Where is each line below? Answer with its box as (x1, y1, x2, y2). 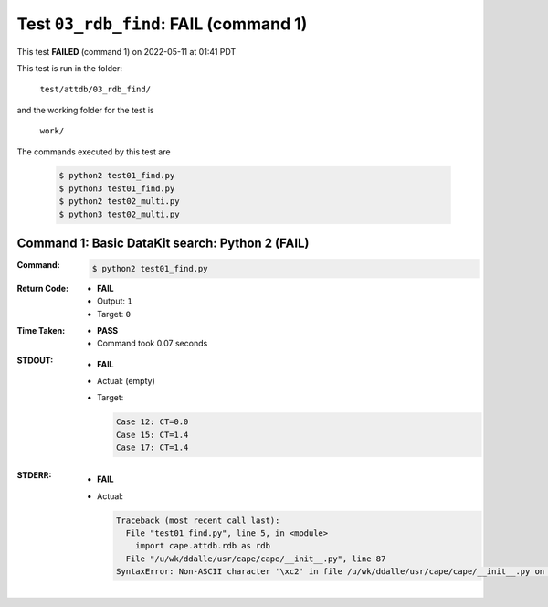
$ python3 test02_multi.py (58, 208, 180, 219)
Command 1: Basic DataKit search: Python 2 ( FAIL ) (16, 236, 310, 251)
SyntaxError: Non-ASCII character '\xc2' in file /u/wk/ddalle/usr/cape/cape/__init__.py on (115, 567, 545, 577)
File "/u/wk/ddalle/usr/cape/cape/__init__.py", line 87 (125, 553, 386, 564)
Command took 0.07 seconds (97, 338, 208, 349)
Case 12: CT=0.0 (115, 417, 189, 427)
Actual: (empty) (97, 376, 155, 387)
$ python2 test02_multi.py (58, 197, 180, 207)
